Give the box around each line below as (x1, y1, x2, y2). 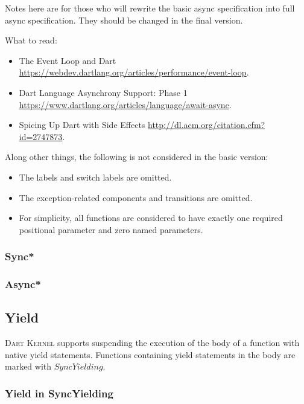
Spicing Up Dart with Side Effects (19, 118, 145, 131)
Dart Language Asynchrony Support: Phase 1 (19, 86, 188, 98)
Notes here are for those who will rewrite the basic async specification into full (5, 2, 295, 14)
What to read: (5, 34, 57, 46)
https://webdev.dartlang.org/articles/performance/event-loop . (19, 66, 249, 79)
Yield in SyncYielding (5, 385, 113, 400)
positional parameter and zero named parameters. (19, 223, 203, 236)
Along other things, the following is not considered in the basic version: (5, 150, 268, 163)
